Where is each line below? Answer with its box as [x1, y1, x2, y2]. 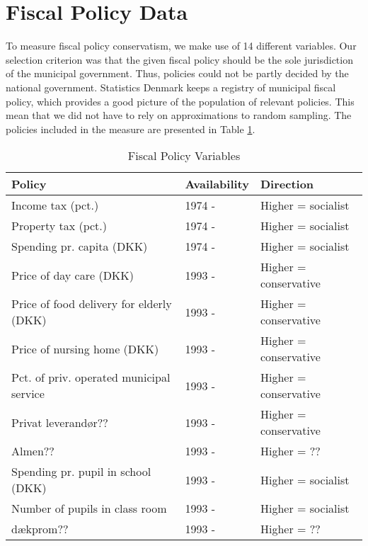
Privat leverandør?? [11, 414, 108, 431]
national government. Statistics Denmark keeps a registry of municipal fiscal [6, 79, 336, 94]
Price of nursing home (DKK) [11, 340, 159, 357]
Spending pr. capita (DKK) [11, 238, 148, 255]
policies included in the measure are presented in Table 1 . [6, 121, 255, 136]
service [11, 385, 45, 402]
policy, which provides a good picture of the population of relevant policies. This [6, 93, 355, 108]
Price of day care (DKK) [11, 266, 134, 283]
